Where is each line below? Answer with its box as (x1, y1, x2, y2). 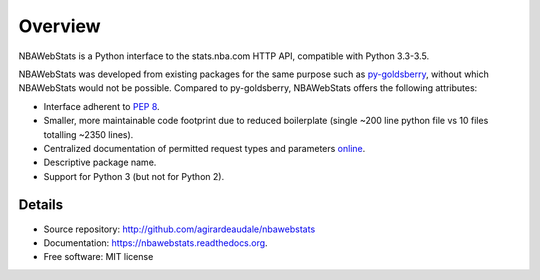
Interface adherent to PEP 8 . (43, 100, 160, 112)
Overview (18, 15, 101, 37)
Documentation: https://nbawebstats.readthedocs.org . (43, 236, 269, 249)
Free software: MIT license (43, 251, 154, 263)
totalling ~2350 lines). (43, 128, 134, 140)
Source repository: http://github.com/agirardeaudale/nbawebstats (43, 223, 316, 235)
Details (18, 196, 64, 214)
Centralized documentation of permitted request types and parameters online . (43, 142, 366, 154)
